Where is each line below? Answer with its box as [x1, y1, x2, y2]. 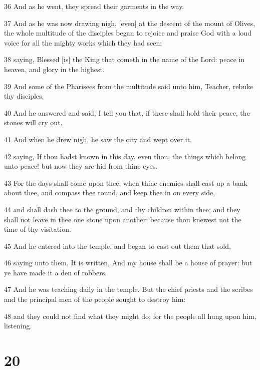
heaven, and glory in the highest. [4, 64, 105, 74]
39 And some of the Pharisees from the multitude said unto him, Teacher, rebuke [4, 81, 253, 91]
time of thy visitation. [4, 224, 71, 234]
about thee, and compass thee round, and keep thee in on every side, [4, 187, 215, 198]
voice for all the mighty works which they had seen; [4, 37, 162, 48]
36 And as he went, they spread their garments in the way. [4, 1, 184, 11]
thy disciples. [4, 91, 44, 101]
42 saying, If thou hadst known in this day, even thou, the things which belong [4, 151, 246, 161]
